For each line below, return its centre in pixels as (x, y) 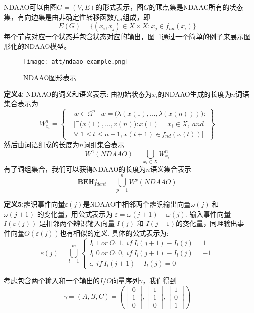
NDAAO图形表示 (50, 78)
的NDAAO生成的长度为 (195, 94)
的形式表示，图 (120, 7)
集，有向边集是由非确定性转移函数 (59, 16)
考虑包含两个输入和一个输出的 (52, 280)
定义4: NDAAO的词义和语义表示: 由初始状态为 (78, 94)
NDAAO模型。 (47, 46)
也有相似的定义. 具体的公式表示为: (114, 233)
